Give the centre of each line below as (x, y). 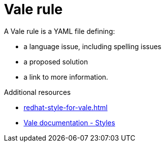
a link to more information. (66, 77)
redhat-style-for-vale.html (66, 107)
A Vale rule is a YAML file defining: (60, 31)
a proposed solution (56, 61)
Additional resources (37, 92)
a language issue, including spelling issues (93, 46)
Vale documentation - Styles (69, 122)
